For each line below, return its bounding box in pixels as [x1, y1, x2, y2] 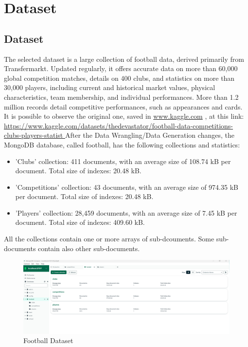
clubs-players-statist [4, 130, 63, 140]
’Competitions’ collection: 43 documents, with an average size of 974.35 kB [15, 182, 238, 192]
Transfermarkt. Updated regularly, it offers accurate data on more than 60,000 [4, 63, 238, 73]
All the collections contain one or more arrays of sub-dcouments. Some [4, 234, 214, 244]
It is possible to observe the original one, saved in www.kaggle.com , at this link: [4, 111, 244, 121]
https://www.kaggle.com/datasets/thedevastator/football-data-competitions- [4, 120, 233, 130]
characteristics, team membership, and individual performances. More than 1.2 [4, 91, 239, 102]
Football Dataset [23, 335, 73, 346]
